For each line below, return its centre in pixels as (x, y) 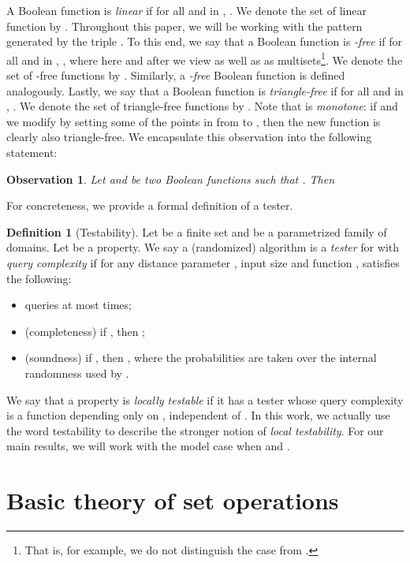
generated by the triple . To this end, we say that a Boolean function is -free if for (205, 41)
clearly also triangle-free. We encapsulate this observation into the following (189, 137)
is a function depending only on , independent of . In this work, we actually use (198, 415)
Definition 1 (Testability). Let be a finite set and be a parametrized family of (197, 231)
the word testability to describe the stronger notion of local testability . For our (195, 430)
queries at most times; (78, 305)
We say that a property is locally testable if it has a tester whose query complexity (205, 399)
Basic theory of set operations (173, 500)
